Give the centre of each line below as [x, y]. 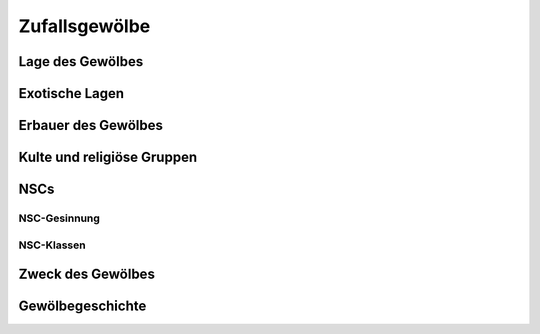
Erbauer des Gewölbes [91, 125]
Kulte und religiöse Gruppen [108, 157]
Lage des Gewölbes [81, 61]
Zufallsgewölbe [84, 26]
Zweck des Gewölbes [86, 274]
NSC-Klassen [52, 245]
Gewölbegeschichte [82, 306]
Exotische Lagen [71, 93]
